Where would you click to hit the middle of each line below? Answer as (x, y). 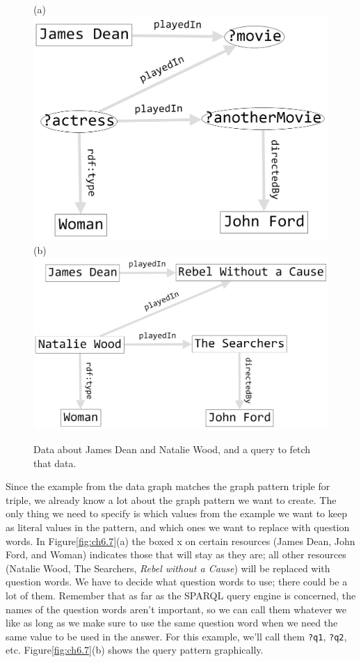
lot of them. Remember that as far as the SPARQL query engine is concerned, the (181, 596)
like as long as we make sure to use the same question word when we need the (172, 623)
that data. (55, 463)
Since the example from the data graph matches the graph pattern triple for (168, 486)
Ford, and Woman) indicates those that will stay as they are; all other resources (176, 554)
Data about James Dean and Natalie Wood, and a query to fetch (172, 449)
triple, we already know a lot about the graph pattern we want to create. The (171, 499)
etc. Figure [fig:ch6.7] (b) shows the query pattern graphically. (135, 650)
